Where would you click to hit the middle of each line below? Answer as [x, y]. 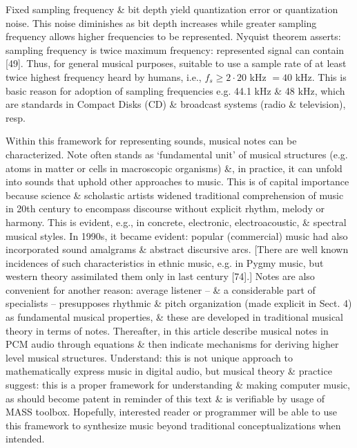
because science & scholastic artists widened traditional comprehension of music [175, 195]
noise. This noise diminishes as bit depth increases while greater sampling [161, 22]
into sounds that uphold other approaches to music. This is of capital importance [177, 181]
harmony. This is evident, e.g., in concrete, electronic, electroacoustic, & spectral [176, 222]
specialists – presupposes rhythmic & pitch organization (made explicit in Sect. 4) [179, 303]
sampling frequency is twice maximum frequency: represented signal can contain [175, 49]
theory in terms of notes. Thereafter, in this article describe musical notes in [167, 330]
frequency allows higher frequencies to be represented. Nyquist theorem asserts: [173, 36]
